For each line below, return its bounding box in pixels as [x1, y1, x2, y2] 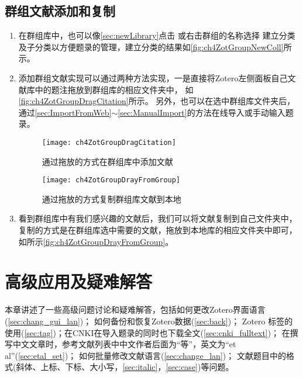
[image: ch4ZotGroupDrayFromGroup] [42, 176, 181, 185]
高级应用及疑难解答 [5, 269, 153, 293]
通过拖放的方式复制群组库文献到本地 [42, 192, 181, 205]
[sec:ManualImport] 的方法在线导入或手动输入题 [118, 106, 294, 118]
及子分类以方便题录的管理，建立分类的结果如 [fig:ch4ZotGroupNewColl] [18, 40, 284, 53]
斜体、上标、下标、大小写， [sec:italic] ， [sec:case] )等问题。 [16, 361, 234, 373]
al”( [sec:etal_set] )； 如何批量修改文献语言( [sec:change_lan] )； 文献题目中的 [5, 349, 286, 361]
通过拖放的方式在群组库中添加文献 [42, 155, 173, 167]
